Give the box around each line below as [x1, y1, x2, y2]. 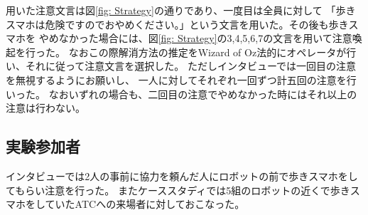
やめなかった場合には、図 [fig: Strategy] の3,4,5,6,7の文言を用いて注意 [38, 31, 352, 46]
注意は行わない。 [6, 100, 85, 115]
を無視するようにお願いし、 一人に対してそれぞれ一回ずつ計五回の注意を [6, 72, 347, 87]
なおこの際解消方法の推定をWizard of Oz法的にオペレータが [68, 44, 347, 59]
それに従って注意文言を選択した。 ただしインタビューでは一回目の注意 [25, 58, 357, 73]
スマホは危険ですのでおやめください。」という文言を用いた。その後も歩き [6, 16, 349, 31]
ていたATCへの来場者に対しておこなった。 [45, 196, 245, 211]
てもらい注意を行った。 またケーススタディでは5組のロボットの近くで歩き [6, 182, 350, 197]
